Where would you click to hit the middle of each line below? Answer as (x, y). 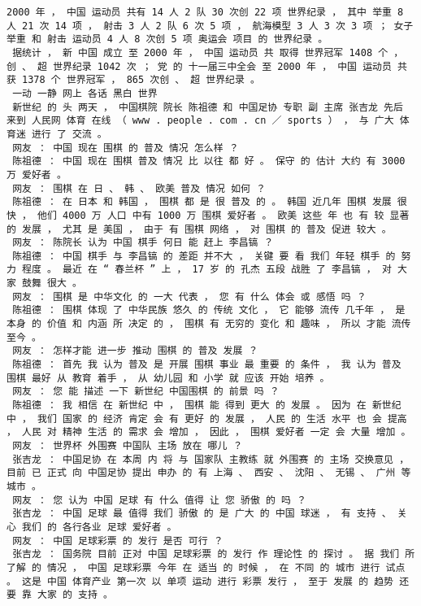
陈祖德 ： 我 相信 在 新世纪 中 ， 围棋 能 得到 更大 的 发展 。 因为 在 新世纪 (207, 405)
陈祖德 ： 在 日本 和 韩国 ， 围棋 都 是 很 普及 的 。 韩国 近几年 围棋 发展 (202, 202)
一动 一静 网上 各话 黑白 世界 (85, 93)
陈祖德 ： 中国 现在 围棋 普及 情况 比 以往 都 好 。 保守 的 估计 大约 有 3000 (209, 161)
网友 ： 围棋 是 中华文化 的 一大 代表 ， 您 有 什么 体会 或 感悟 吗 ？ (189, 296)
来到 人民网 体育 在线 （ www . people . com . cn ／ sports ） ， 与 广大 (200, 121)
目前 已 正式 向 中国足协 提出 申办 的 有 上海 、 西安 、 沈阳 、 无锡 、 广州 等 (209, 473)
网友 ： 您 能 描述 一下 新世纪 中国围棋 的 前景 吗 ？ (146, 392)
